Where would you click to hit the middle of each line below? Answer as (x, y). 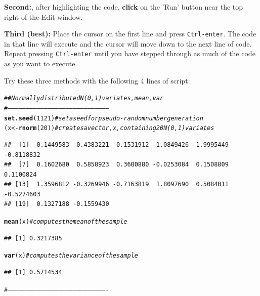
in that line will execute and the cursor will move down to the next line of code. (128, 43)
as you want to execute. (41, 64)
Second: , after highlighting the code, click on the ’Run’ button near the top (124, 7)
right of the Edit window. (44, 16)
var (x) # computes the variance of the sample (71, 256)
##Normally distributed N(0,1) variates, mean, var (84, 98)
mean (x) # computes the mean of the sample (66, 222)
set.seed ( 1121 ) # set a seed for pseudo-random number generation (104, 118)
